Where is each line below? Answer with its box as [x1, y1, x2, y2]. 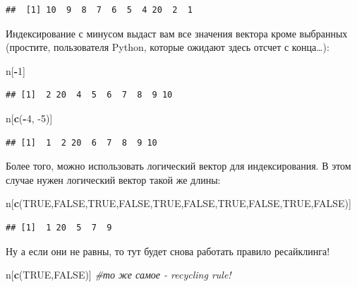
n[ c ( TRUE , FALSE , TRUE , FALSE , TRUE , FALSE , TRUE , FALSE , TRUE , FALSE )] [6, 196, 351, 211]
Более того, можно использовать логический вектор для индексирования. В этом [6, 158, 351, 173]
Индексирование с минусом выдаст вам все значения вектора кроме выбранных [6, 25, 348, 40]
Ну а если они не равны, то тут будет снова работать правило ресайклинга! [6, 243, 330, 258]
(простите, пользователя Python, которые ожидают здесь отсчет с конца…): [6, 40, 329, 54]
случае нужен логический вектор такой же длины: [6, 172, 221, 187]
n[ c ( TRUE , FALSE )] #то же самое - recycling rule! [6, 267, 231, 282]
